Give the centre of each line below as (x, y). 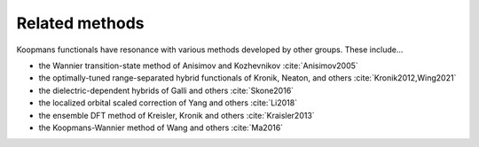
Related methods (81, 23)
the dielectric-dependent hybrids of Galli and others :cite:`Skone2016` (166, 90)
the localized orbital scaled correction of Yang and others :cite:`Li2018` (168, 103)
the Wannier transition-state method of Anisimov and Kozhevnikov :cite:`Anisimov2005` (198, 66)
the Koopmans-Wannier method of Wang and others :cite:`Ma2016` (161, 128)
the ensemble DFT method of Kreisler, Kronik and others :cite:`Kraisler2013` (177, 115)
